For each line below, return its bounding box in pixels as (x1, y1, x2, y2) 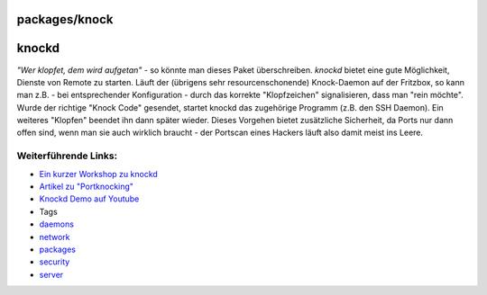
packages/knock (16, 12, 114, 27)
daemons (39, 219, 74, 229)
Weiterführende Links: (16, 149, 117, 162)
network (39, 231, 70, 242)
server (39, 269, 64, 280)
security (39, 256, 70, 267)
